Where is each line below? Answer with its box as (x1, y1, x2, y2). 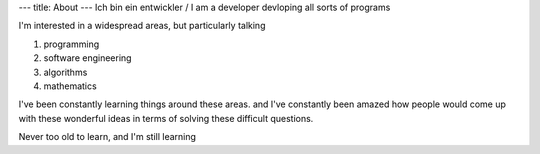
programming (43, 38, 100, 50)
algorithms (43, 66, 88, 78)
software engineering (43, 52, 132, 64)
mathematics (43, 80, 97, 92)
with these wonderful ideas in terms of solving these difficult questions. (18, 112, 314, 124)
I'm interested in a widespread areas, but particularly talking (18, 20, 266, 32)
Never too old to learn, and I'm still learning (18, 131, 197, 143)
